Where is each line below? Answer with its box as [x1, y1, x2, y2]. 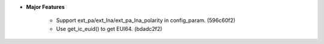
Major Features [26, 4, 65, 10]
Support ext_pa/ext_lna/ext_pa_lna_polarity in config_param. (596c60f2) [56, 17, 236, 24]
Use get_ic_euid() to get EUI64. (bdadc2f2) [56, 25, 163, 32]
